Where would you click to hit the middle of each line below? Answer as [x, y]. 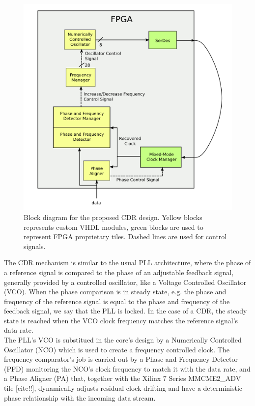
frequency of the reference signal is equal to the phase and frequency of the [117, 301]
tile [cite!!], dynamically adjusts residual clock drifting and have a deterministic [123, 388]
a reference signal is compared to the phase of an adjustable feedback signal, [119, 272]
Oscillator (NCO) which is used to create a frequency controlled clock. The [117, 349]
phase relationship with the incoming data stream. [80, 397]
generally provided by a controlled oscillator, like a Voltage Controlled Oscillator [125, 282]
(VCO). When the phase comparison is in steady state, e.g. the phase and [115, 292]
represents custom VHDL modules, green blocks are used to [113, 227]
